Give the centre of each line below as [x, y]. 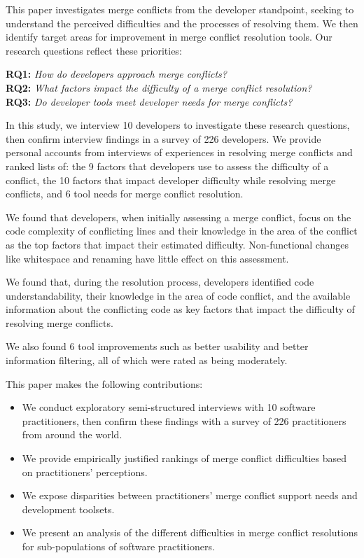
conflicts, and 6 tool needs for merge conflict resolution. [125, 194]
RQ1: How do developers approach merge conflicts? [116, 74]
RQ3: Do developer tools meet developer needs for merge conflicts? [149, 101]
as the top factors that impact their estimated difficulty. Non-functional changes [177, 244]
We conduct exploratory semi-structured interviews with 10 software [169, 407]
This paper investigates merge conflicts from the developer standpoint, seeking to [180, 9]
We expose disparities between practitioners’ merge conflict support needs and [190, 495]
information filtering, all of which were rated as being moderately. [147, 360]
